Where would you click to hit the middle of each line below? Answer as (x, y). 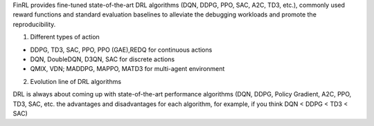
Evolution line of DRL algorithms (75, 81)
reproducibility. (34, 24)
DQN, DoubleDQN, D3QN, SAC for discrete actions (103, 59)
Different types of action (65, 37)
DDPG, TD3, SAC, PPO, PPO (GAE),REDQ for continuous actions (121, 50)
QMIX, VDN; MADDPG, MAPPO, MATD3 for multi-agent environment (127, 69)
